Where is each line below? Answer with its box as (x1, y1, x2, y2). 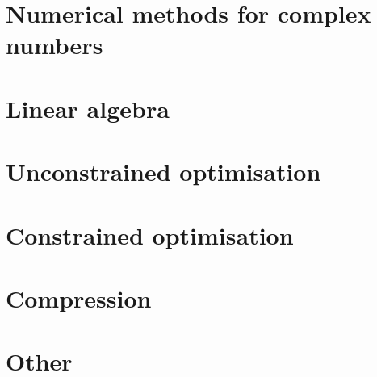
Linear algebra (6, 91, 170, 124)
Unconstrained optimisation (6, 155, 321, 188)
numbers (6, 28, 103, 61)
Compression (6, 281, 152, 314)
